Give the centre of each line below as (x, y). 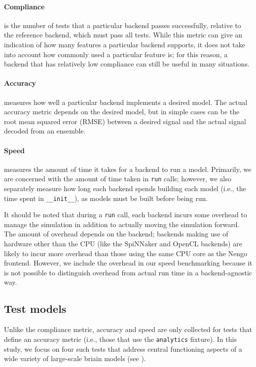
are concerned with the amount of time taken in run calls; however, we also (118, 179)
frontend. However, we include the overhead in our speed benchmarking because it (128, 263)
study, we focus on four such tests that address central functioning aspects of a (123, 349)
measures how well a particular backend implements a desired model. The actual (126, 102)
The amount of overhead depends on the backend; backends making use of (116, 234)
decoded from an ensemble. (45, 131)
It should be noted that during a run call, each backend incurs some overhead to (126, 215)
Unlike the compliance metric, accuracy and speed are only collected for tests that (128, 329)
